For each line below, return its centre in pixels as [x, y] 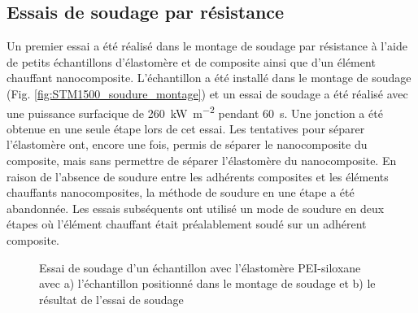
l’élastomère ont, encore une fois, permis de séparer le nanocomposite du [187, 144]
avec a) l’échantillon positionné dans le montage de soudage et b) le [207, 283]
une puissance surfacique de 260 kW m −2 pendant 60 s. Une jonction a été [195, 111]
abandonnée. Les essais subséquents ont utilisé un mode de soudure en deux [196, 208]
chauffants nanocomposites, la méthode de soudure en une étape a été [181, 192]
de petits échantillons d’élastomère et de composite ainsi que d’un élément [191, 61]
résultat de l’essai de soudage [111, 299]
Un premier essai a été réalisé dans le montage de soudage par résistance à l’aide [207, 46]
